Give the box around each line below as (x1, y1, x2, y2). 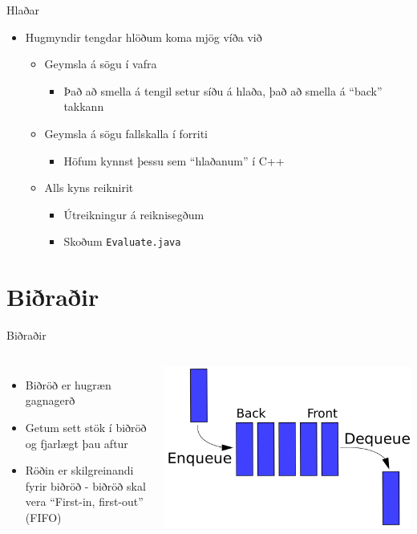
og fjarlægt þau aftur (25, 434, 128, 451)
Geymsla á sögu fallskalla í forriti (44, 124, 208, 141)
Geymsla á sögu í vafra (44, 55, 157, 72)
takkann (63, 98, 104, 115)
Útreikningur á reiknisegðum (63, 206, 204, 222)
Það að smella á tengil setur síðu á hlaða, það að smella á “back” (63, 82, 383, 99)
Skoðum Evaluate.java (63, 233, 181, 250)
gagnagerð (25, 392, 75, 409)
